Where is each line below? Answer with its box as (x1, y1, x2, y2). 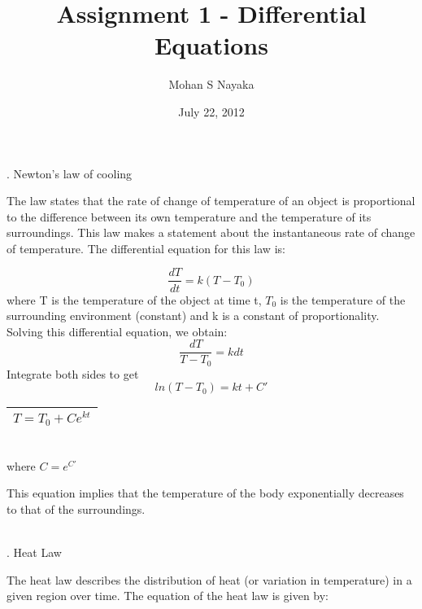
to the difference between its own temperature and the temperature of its (7, 208, 372, 225)
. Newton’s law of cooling (7, 164, 133, 182)
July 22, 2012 (178, 103, 245, 120)
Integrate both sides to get (7, 365, 139, 382)
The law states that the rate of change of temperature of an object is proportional (7, 192, 415, 209)
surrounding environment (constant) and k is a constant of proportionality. (7, 307, 380, 324)
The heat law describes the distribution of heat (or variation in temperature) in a (7, 571, 412, 588)
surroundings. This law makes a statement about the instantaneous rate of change (7, 224, 415, 241)
